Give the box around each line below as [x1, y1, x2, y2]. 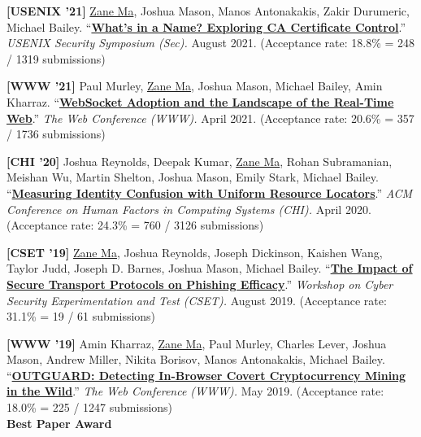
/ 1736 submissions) [7, 125, 106, 142]
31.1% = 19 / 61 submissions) [7, 308, 156, 325]
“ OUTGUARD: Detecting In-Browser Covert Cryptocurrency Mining [7, 366, 406, 383]
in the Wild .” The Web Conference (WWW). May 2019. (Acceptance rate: [7, 382, 384, 400]
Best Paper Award [7, 414, 112, 431]
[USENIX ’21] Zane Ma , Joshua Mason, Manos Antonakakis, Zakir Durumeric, [7, 2, 410, 19]
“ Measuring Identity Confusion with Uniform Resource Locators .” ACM [7, 184, 413, 201]
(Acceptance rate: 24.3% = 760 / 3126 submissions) [7, 216, 264, 234]
